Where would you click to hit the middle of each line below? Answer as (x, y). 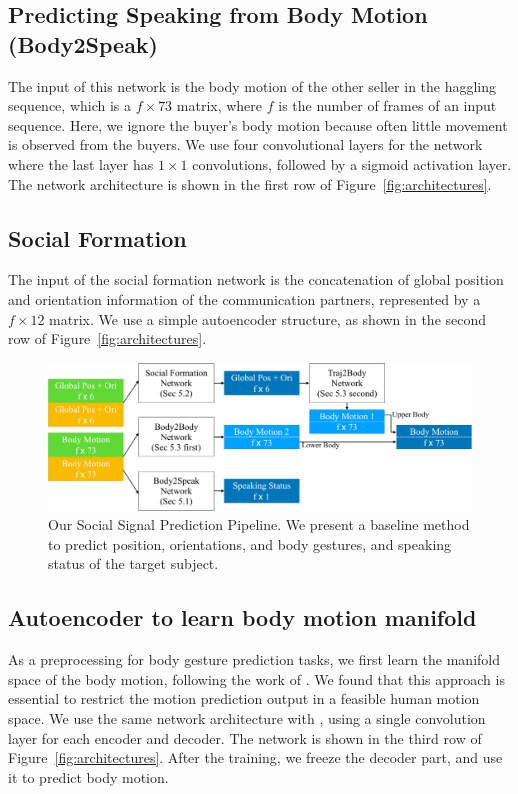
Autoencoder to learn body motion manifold (242, 617)
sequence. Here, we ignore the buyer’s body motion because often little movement (258, 124)
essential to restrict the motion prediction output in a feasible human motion (244, 698)
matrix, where (219, 105)
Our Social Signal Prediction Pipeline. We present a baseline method (259, 524)
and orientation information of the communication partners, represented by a (244, 298)
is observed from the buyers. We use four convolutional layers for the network (245, 144)
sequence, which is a (70, 105)
